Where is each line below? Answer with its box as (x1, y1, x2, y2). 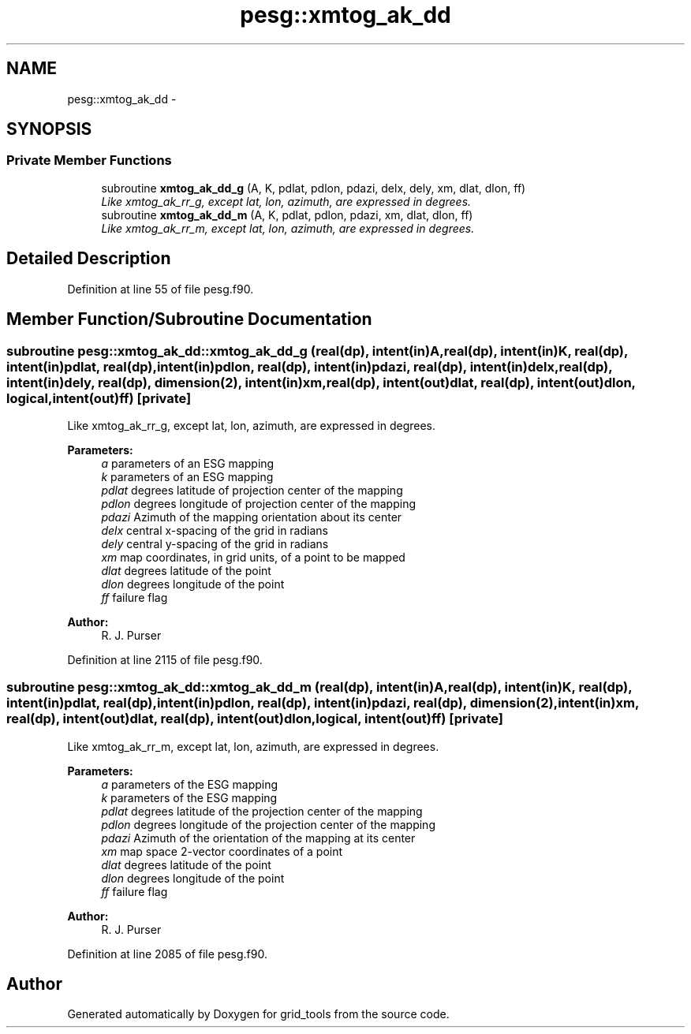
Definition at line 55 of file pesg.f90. (67, 282, 254, 296)
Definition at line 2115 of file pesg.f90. (67, 652, 263, 666)
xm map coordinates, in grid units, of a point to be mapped (101, 550, 405, 564)
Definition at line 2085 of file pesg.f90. (67, 946, 267, 961)
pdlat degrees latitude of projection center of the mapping (101, 483, 403, 497)
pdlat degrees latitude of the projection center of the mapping (101, 804, 423, 818)
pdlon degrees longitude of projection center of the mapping (101, 496, 416, 510)
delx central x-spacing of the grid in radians (101, 523, 328, 537)
